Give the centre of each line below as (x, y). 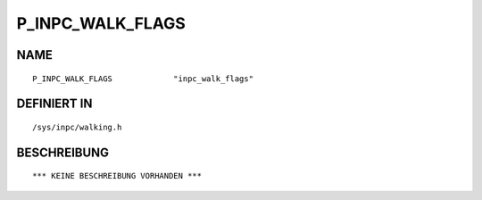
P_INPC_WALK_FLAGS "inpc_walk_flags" (143, 79)
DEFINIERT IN (54, 104)
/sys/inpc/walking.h (77, 127)
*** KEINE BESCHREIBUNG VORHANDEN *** (117, 176)
